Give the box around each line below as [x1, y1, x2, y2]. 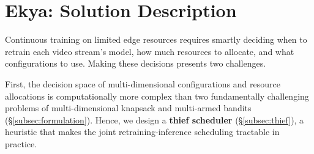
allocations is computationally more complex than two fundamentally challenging [5, 89, 309, 102]
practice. [5, 137, 37, 150]
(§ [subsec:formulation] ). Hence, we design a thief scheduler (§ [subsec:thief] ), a [5, 113, 304, 126]
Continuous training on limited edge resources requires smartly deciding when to [5, 33, 307, 46]
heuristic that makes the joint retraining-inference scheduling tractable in [5, 125, 280, 138]
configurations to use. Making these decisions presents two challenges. [5, 57, 266, 70]
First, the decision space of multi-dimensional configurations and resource [5, 77, 280, 90]
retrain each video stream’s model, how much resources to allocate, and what [5, 45, 294, 57]
